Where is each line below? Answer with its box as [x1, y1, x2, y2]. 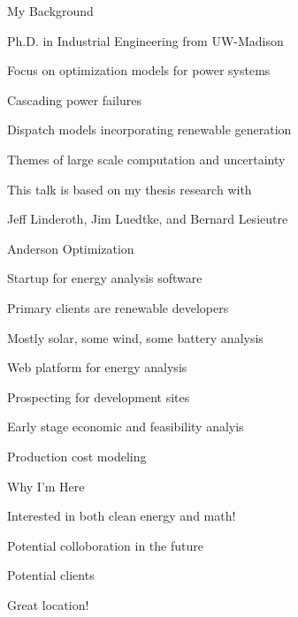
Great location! [7, 595, 89, 613]
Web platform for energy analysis [7, 358, 187, 377]
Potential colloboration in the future [7, 536, 203, 554]
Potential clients [7, 566, 95, 584]
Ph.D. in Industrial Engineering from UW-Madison [7, 31, 284, 50]
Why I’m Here [7, 476, 85, 495]
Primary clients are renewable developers [7, 298, 229, 316]
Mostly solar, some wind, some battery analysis [7, 328, 264, 347]
